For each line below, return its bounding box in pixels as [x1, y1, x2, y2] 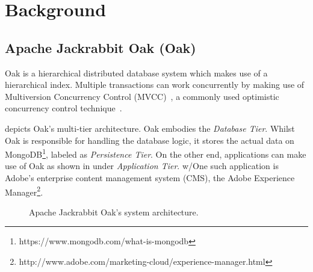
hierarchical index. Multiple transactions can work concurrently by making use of [5, 78, 305, 91]
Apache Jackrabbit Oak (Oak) [5, 38, 196, 57]
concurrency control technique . [5, 102, 122, 114]
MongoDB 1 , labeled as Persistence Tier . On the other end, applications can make [5, 146, 306, 160]
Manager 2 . [5, 184, 43, 198]
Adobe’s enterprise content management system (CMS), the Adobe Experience [5, 171, 295, 184]
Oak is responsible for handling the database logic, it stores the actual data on [5, 134, 294, 146]
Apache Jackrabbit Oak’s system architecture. [29, 205, 199, 218]
